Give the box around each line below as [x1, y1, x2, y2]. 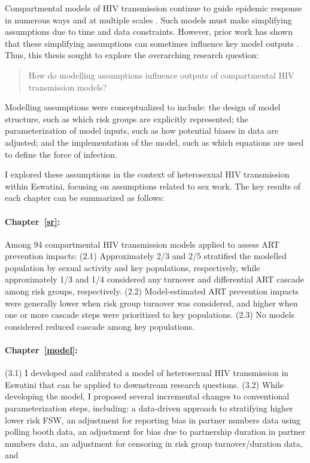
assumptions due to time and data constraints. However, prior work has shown [5, 25, 293, 38]
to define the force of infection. [5, 148, 117, 160]
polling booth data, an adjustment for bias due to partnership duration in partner [5, 425, 306, 438]
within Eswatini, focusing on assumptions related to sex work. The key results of [5, 179, 301, 192]
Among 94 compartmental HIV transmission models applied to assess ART [5, 237, 279, 250]
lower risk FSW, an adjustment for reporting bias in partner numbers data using [5, 413, 301, 426]
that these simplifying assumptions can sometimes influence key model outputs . [5, 37, 299, 49]
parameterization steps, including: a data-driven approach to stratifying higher [5, 402, 293, 414]
